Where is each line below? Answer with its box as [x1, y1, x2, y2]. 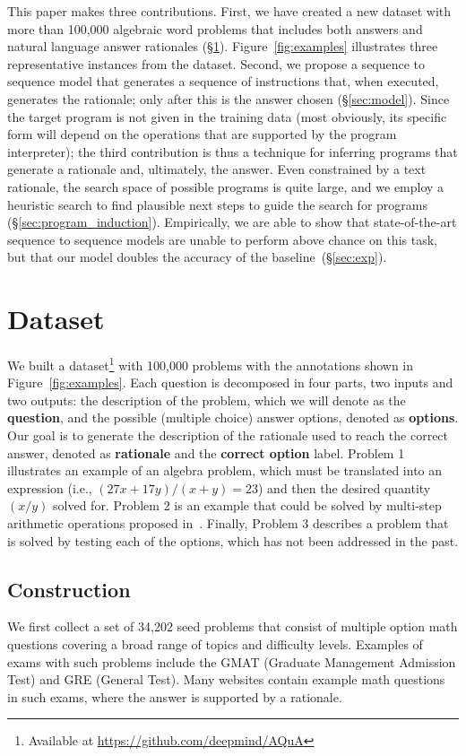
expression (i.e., [7, 478, 92, 497]
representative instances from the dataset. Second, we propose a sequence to [7, 54, 426, 73]
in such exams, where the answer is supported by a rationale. [7, 687, 342, 706]
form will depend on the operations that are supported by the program [7, 125, 397, 143]
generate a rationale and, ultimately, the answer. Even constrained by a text [7, 160, 427, 178]
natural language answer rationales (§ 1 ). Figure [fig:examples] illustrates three [7, 37, 438, 56]
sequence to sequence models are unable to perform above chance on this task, [7, 230, 437, 248]
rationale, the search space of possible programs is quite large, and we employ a [7, 177, 444, 196]
